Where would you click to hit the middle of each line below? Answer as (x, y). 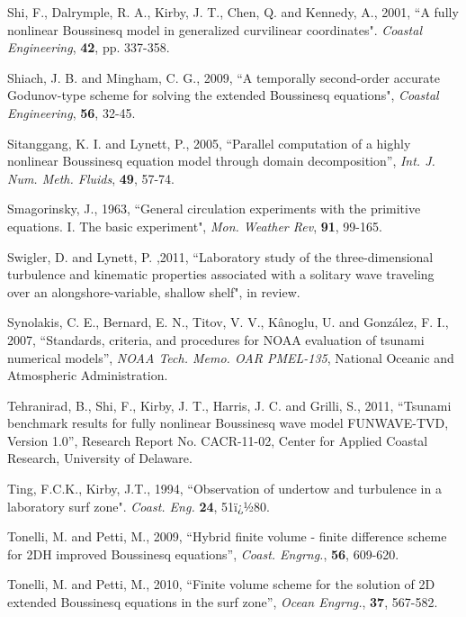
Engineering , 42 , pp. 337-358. (89, 47)
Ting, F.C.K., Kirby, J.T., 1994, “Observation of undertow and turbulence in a (224, 489)
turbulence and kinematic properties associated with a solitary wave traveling (221, 274)
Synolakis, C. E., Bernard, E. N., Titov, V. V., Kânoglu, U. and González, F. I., (228, 322)
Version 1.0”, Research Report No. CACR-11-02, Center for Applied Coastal (218, 440)
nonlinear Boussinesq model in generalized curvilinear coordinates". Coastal (215, 29)
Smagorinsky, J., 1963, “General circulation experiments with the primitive (214, 209)
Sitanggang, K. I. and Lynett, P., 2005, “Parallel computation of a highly (209, 143)
